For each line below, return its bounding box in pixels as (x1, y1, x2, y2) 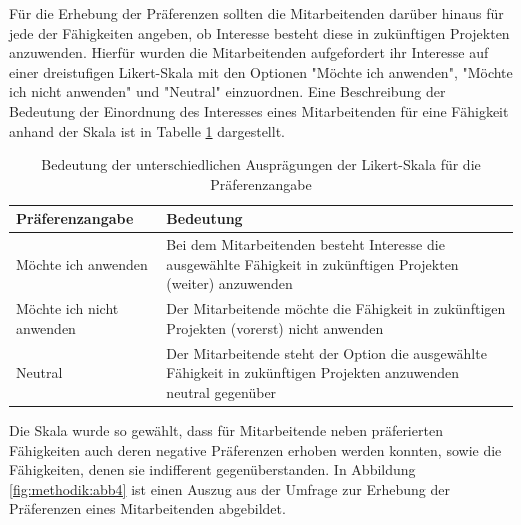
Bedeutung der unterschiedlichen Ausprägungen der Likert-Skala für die (41, 154, 481, 175)
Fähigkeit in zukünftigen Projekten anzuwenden (166, 362, 459, 383)
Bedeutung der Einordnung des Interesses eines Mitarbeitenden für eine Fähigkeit (9, 100, 509, 121)
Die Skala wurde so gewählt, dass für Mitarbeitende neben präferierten (9, 419, 443, 440)
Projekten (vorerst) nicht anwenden (166, 317, 384, 338)
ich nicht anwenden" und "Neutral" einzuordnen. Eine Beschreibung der (9, 81, 446, 102)
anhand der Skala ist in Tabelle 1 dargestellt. (9, 120, 285, 141)
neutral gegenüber (166, 381, 277, 402)
